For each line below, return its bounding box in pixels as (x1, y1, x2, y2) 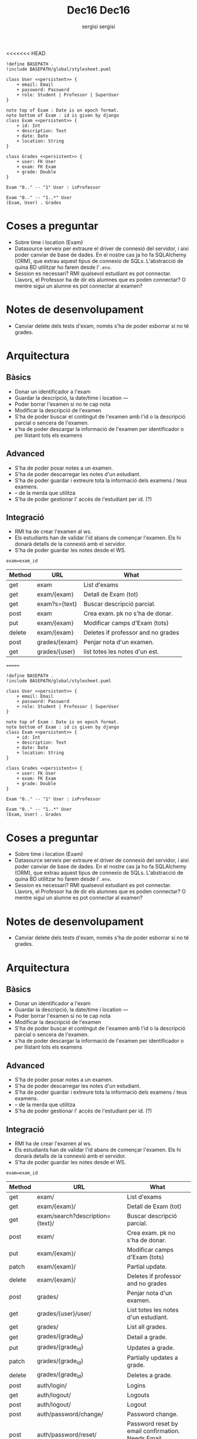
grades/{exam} (37, 638, 78, 646)
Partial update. (127, 1262, 167, 1271)
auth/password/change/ (37, 1410, 104, 1418)
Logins (127, 1381, 146, 1389)
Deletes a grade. (127, 1371, 172, 1379)
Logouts (127, 1391, 150, 1399)
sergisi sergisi (81, 23, 116, 30)
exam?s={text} (37, 600, 77, 608)
